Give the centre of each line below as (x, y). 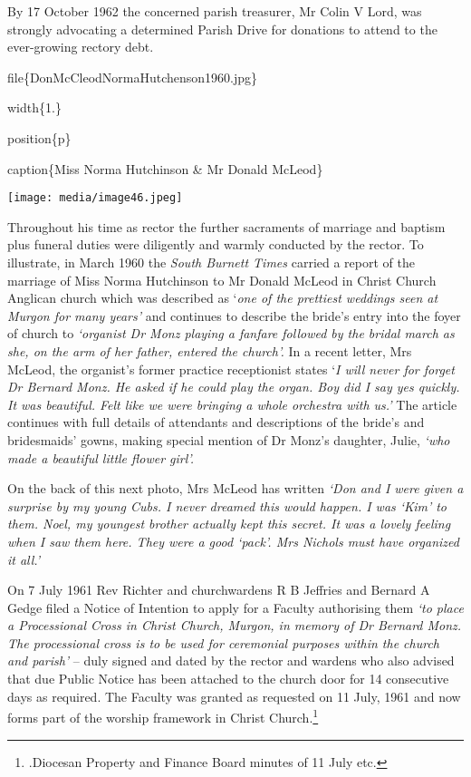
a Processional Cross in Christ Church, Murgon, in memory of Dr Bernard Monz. (235, 625)
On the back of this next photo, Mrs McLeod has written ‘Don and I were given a (235, 488)
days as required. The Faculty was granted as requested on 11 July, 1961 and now (234, 696)
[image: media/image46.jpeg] (95, 198)
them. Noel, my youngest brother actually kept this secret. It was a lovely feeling (229, 524)
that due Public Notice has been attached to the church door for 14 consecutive (228, 679)
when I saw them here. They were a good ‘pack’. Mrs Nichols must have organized (233, 541)
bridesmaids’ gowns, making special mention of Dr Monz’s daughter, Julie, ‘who (229, 439)
